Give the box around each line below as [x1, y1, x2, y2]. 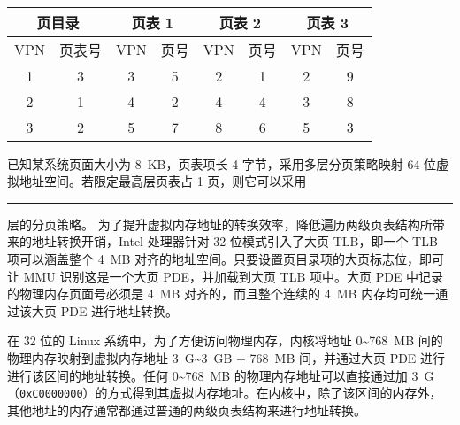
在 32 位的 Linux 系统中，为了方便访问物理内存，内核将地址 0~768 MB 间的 [7, 331, 443, 350]
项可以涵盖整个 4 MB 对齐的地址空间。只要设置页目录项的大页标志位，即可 [7, 250, 445, 268]
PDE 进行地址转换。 [60, 301, 179, 320]
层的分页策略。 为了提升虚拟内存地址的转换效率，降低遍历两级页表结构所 [7, 214, 433, 233]
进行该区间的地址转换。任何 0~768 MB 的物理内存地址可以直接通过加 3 [7, 366, 418, 384]
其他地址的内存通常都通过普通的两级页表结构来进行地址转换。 [7, 400, 366, 419]
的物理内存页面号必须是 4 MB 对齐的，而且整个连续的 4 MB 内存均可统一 [7, 284, 436, 303]
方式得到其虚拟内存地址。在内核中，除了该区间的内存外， [107, 383, 442, 402]
